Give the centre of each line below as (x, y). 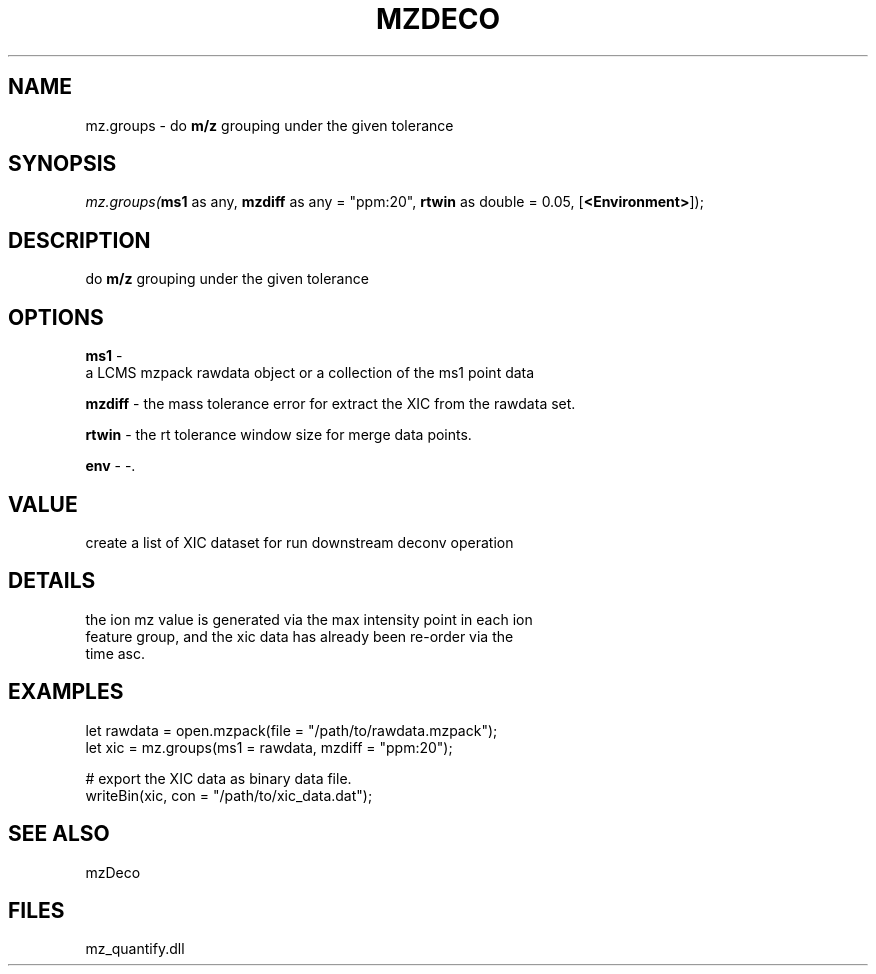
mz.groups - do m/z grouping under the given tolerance (269, 125)
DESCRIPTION (79, 240)
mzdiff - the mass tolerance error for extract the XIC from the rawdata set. (330, 404)
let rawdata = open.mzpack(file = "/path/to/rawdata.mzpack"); (291, 730)
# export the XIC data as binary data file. (218, 778)
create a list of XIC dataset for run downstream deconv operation (299, 542)
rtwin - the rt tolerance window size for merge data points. (278, 435)
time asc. (115, 653)
